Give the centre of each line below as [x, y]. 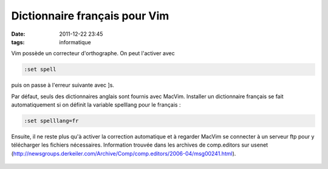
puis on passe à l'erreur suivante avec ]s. [63, 85]
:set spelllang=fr [51, 121]
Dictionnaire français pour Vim [90, 16]
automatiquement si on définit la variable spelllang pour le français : [96, 105]
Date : [18, 34]
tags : [18, 42]
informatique [75, 42]
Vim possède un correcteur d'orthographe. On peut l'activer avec [93, 53]
